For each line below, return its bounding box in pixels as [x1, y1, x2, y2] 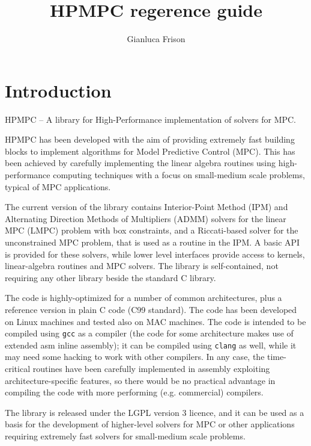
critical [5, 362, 31, 375]
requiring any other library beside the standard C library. [5, 271, 216, 283]
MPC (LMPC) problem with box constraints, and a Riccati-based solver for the [5, 224, 298, 237]
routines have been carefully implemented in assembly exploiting [32, 362, 270, 375]
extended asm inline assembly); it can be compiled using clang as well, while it [5, 338, 297, 351]
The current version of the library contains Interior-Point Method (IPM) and [5, 200, 288, 213]
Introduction [5, 78, 112, 102]
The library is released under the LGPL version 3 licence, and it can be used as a [5, 406, 304, 418]
